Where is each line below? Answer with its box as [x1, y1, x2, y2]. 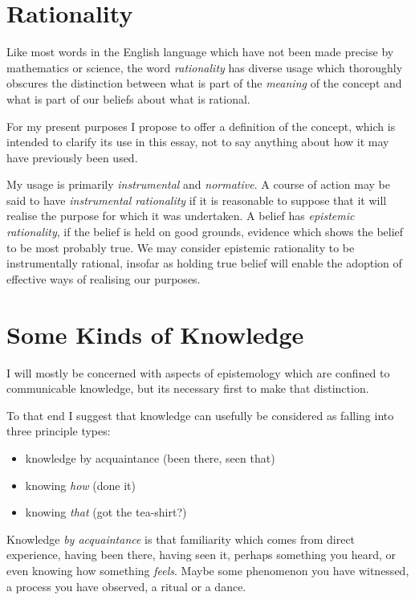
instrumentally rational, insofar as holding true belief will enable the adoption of [6, 255, 402, 271]
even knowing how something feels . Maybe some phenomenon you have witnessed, [6, 561, 409, 578]
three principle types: [6, 422, 111, 439]
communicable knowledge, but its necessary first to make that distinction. [6, 380, 369, 397]
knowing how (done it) [25, 476, 136, 493]
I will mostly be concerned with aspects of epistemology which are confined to [6, 364, 390, 381]
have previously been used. [6, 149, 138, 165]
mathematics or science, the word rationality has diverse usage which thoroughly [6, 59, 403, 76]
